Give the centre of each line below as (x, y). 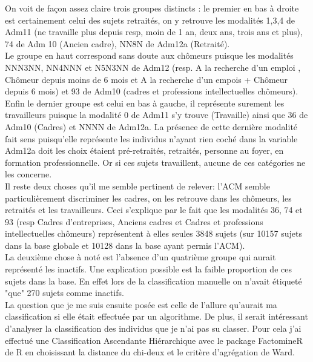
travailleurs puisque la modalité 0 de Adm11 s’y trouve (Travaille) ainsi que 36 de (156, 115)
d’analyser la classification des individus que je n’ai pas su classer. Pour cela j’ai (153, 328)
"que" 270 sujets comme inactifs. (64, 293)
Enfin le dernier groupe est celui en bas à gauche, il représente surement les (145, 103)
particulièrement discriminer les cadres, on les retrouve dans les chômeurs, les (148, 198)
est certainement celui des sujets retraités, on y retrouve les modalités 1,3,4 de (150, 20)
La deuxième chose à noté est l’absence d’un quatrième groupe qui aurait (140, 257)
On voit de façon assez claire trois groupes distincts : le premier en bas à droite (152, 8)
